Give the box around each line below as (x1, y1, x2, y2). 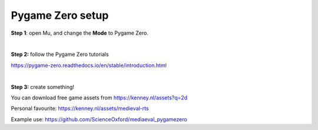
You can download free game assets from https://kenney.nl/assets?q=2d (11, 94, 188, 101)
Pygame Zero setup (11, 9, 109, 22)
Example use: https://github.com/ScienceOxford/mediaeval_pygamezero (11, 115, 188, 123)
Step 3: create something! (11, 83, 75, 91)
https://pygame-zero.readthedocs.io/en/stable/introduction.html (11, 62, 167, 69)
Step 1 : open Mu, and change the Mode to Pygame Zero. (11, 29, 148, 36)
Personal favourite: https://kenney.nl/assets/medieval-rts (11, 105, 150, 112)
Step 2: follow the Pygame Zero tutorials (11, 51, 109, 58)
